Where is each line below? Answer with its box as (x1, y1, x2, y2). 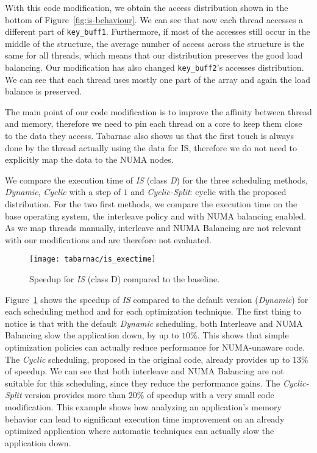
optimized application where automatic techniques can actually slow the (5, 424, 274, 437)
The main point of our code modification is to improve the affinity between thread (5, 105, 312, 118)
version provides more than (24, 388, 126, 401)
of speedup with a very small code (147, 388, 274, 401)
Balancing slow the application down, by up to (5, 329, 179, 341)
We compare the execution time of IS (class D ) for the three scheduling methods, (5, 173, 308, 186)
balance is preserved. (5, 85, 82, 98)
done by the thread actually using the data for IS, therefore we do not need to (5, 141, 297, 154)
